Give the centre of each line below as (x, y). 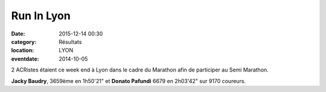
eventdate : (25, 59)
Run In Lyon (41, 16)
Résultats (70, 41)
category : (24, 41)
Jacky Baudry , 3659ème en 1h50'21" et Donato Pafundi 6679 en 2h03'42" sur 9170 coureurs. (129, 81)
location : (23, 51)
